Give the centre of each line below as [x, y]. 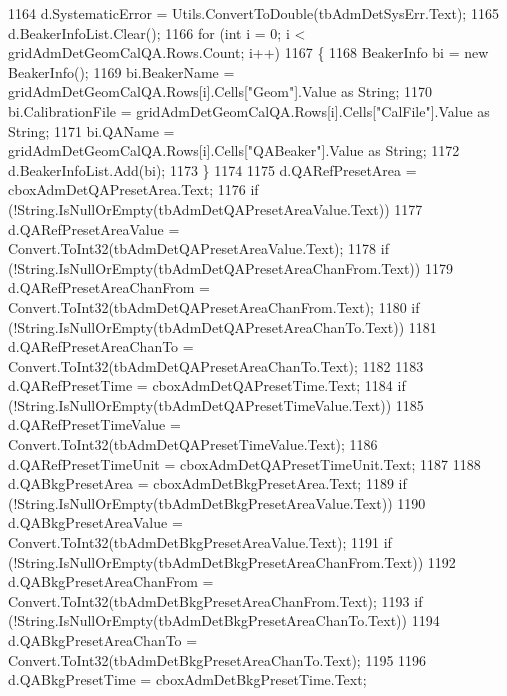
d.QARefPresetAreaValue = [94, 228]
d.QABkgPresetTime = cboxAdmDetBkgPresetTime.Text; [187, 679]
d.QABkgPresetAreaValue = [95, 522]
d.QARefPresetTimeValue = [94, 424]
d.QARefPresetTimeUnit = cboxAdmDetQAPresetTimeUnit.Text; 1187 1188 [244, 463]
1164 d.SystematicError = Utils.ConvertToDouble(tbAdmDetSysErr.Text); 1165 [253, 13]
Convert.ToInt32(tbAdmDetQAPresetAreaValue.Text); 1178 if [198, 248]
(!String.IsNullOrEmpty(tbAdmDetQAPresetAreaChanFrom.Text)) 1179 [230, 267]
